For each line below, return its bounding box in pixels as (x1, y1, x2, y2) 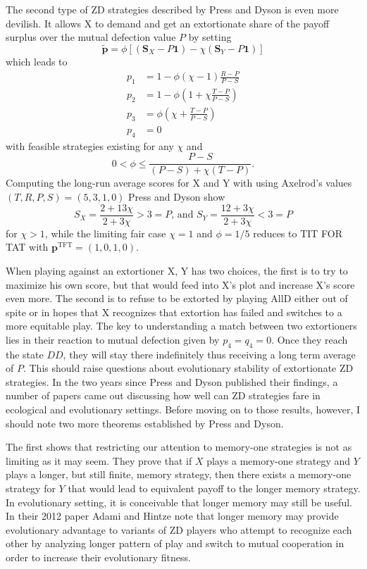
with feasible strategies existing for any (6, 138, 174, 153)
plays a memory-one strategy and (206, 453, 351, 468)
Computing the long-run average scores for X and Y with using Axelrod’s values (6, 175, 352, 190)
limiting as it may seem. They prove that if (6, 453, 192, 468)
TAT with (6, 239, 49, 254)
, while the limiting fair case (44, 225, 166, 240)
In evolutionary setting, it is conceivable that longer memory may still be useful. (6, 494, 352, 509)
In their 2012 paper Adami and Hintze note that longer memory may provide (6, 508, 339, 523)
